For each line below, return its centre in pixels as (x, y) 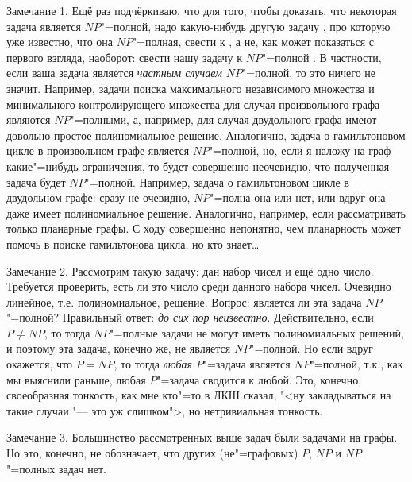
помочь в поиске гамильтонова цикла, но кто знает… (133, 243)
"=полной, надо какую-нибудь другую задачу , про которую (245, 26)
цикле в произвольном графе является (98, 150)
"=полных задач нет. (56, 468)
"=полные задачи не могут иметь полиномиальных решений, (257, 332)
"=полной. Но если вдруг (312, 348)
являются (29, 120)
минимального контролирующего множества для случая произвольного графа (193, 104)
